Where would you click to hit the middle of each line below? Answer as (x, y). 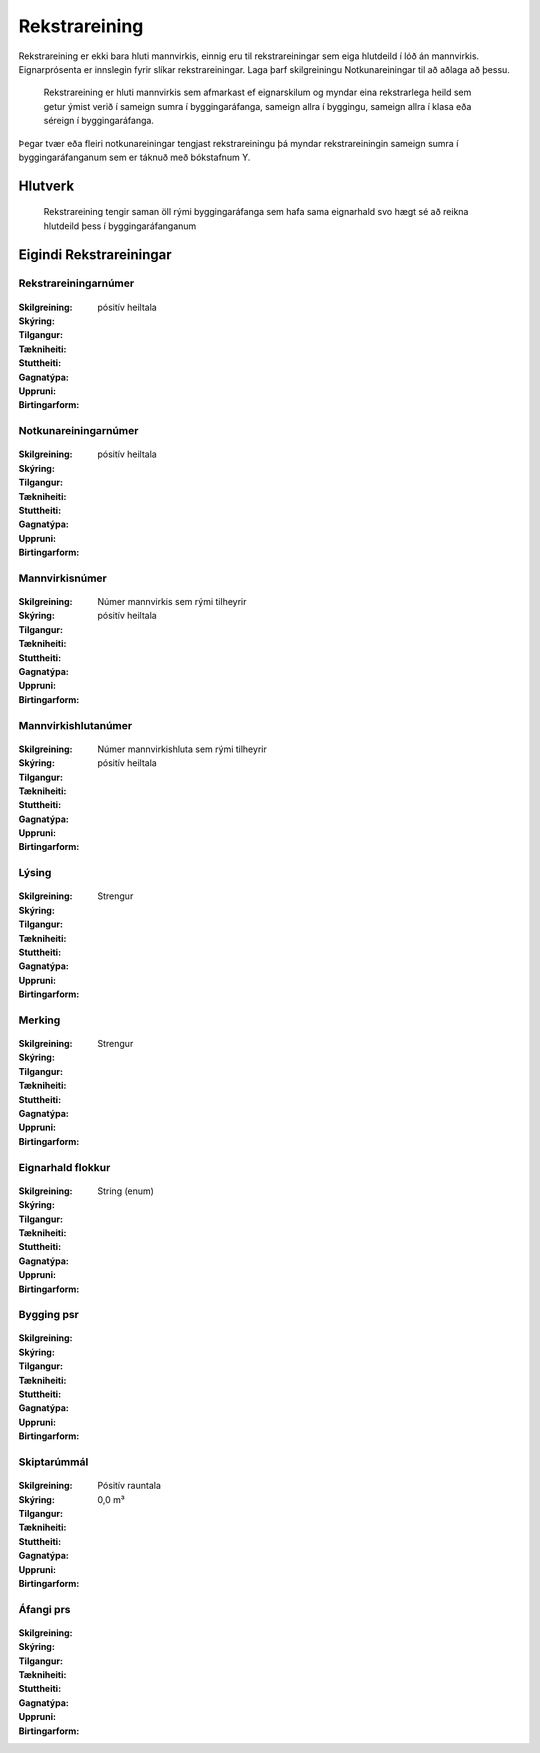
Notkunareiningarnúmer (78, 431)
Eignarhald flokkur (64, 1167)
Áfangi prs (44, 1609)
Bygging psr (49, 1315)
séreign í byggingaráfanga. (99, 121)
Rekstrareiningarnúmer (76, 283)
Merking (39, 1020)
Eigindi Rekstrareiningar (95, 254)
